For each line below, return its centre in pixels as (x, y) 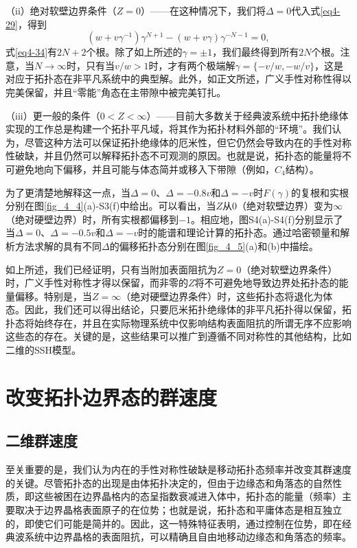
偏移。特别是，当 (53, 296)
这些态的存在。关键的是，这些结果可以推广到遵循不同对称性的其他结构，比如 (178, 336)
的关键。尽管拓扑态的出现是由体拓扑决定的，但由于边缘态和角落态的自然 (169, 482)
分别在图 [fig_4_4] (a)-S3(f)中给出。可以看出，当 (111, 206)
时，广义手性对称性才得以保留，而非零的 (97, 283)
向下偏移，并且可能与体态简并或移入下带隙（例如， (159, 169)
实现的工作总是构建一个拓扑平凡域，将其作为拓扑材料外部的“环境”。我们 (169, 129)
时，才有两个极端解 (192, 65)
